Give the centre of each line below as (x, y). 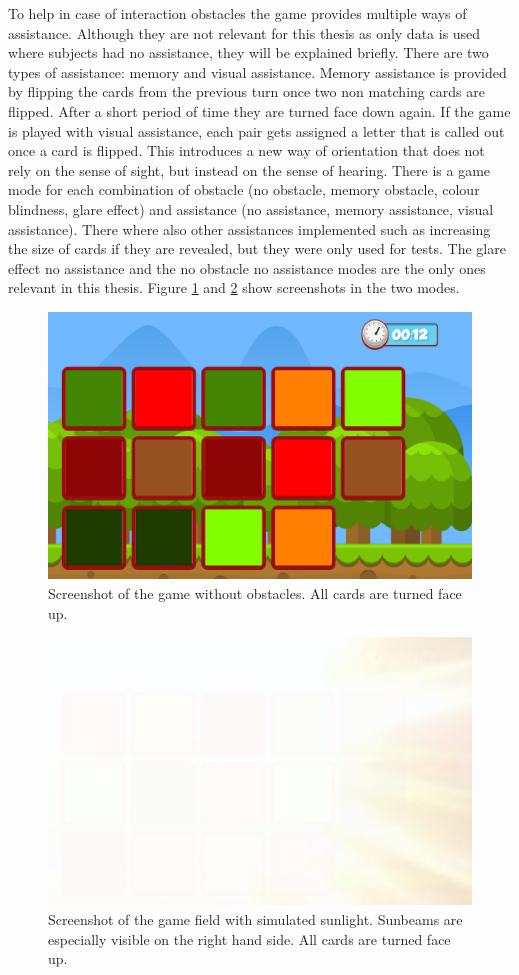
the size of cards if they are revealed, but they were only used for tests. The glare (257, 248)
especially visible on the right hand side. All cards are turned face (249, 938)
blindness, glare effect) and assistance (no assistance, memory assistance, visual (251, 208)
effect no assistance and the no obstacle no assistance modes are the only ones (247, 267)
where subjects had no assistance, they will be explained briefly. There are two (248, 52)
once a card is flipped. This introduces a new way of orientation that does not (246, 150)
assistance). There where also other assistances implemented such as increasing (249, 228)
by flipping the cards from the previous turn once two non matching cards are (246, 91)
